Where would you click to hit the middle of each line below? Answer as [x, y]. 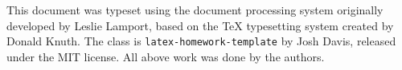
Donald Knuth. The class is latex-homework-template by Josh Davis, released [201, 41]
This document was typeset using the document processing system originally [195, 10]
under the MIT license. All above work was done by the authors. [166, 56]
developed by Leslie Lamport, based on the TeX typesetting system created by [200, 25]
